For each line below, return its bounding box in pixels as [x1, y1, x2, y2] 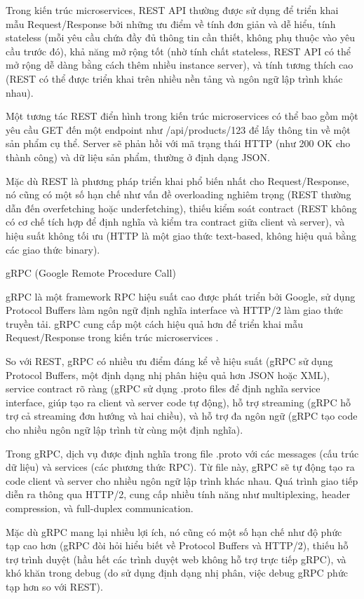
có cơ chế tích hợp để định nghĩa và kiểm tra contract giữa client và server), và [6, 214, 345, 229]
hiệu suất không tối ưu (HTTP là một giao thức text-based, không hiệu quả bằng [6, 228, 357, 242]
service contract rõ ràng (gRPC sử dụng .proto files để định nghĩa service [6, 381, 321, 396]
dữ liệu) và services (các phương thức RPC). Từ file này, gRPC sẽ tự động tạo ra [6, 460, 355, 474]
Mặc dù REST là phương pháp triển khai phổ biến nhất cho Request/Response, [6, 173, 349, 188]
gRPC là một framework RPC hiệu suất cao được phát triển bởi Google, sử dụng [6, 289, 356, 303]
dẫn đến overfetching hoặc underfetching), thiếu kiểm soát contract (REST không [6, 200, 357, 215]
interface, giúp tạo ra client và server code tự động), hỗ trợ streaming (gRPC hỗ [6, 394, 351, 409]
